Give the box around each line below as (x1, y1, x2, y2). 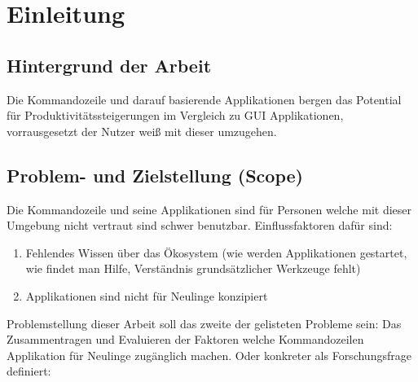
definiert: (7, 362, 51, 380)
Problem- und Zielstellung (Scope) (7, 162, 303, 187)
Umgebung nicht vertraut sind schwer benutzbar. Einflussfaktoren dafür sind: (7, 217, 393, 234)
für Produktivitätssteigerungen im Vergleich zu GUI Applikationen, (7, 107, 344, 124)
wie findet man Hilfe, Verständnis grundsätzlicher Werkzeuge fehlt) (25, 260, 361, 277)
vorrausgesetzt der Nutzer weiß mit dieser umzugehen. (7, 122, 277, 139)
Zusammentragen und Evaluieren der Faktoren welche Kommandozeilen (7, 331, 364, 348)
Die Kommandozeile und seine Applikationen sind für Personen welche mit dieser (7, 200, 412, 217)
